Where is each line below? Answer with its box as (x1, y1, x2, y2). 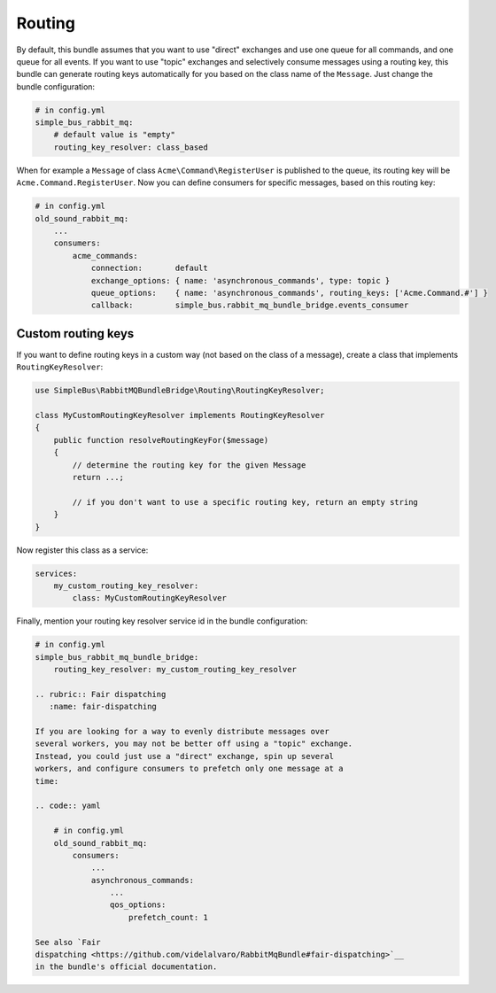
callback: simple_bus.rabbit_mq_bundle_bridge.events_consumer (90, 300, 409, 310)
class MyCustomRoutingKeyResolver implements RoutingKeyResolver (35, 410, 325, 421)
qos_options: (109, 900, 167, 910)
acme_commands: (72, 251, 139, 260)
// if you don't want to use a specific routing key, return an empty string (72, 497, 418, 507)
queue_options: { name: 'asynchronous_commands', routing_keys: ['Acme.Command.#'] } (90, 288, 489, 298)
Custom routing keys (16, 326, 135, 341)
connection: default (90, 263, 208, 274)
